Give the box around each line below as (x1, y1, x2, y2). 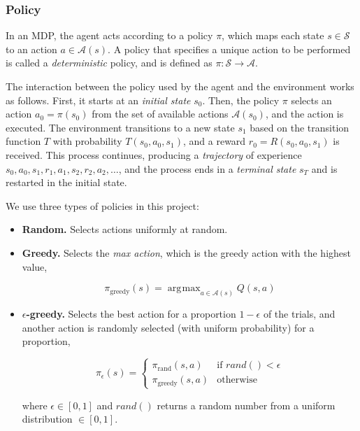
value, (22, 259, 48, 274)
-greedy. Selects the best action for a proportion (26, 306, 236, 320)
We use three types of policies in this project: (6, 198, 199, 213)
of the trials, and (263, 306, 336, 320)
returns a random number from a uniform (157, 397, 336, 412)
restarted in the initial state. (6, 175, 127, 190)
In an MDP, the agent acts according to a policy (6, 28, 213, 43)
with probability (52, 134, 122, 148)
